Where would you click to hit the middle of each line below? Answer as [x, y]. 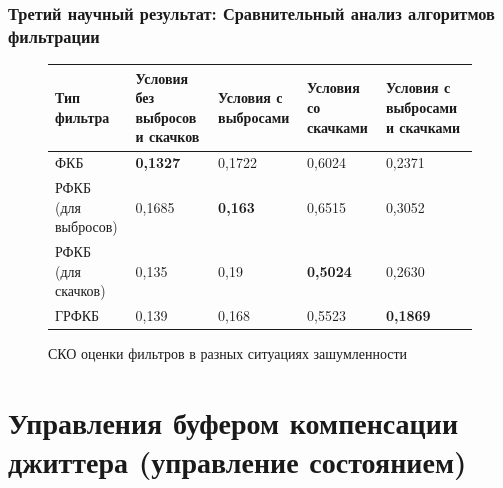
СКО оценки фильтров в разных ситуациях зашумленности [228, 353]
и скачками [423, 126]
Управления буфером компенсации [233, 422]
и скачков [167, 136]
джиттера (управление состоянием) [237, 461]
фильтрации [54, 35]
